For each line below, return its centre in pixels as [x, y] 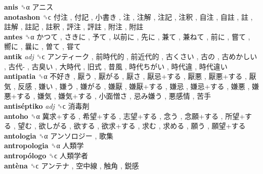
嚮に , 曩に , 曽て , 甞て [42, 46]
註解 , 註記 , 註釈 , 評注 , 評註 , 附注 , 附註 [74, 27]
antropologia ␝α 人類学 [44, 145]
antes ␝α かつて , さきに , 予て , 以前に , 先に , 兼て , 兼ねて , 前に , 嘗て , [127, 36]
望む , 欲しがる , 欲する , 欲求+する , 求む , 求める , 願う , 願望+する [132, 126]
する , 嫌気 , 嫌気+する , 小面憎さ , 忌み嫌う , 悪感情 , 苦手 [114, 96]
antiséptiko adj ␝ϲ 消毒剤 [47, 105]
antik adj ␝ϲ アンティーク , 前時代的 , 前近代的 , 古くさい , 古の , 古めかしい [131, 56]
